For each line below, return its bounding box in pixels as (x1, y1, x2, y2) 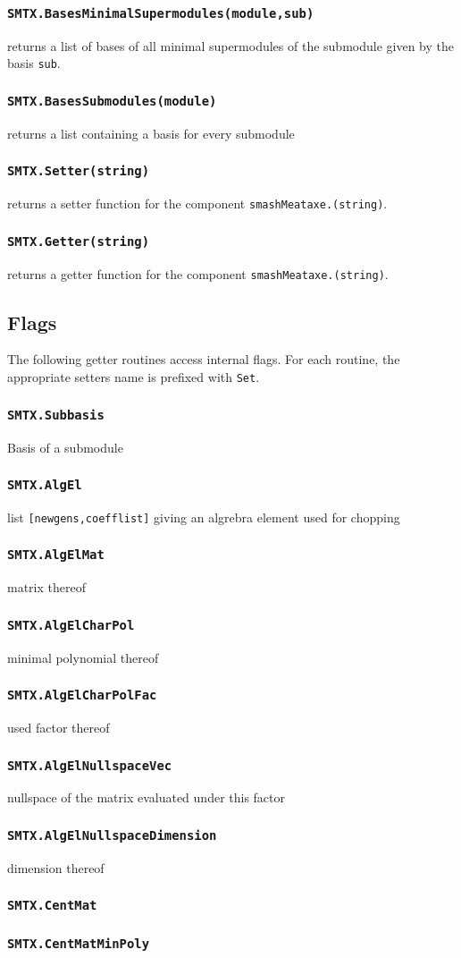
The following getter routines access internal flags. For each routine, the (7, 350, 400, 369)
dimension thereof (7, 858, 105, 877)
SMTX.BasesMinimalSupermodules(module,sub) (7, 5, 314, 21)
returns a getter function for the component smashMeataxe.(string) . (7, 264, 389, 283)
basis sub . (7, 54, 61, 72)
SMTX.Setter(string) (7, 164, 150, 179)
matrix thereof (7, 578, 86, 597)
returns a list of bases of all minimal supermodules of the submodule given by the (7, 36, 454, 55)
